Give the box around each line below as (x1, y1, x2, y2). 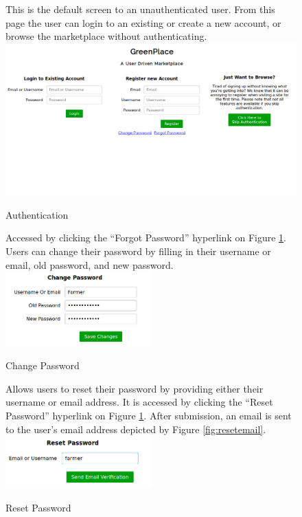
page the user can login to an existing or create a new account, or (5, 15, 281, 30)
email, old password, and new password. (5, 257, 174, 272)
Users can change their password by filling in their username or (5, 244, 271, 258)
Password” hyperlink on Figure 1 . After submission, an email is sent (5, 408, 292, 422)
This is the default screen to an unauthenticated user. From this (5, 2, 275, 16)
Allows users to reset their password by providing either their (5, 381, 264, 395)
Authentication (5, 207, 69, 221)
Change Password (5, 358, 80, 373)
